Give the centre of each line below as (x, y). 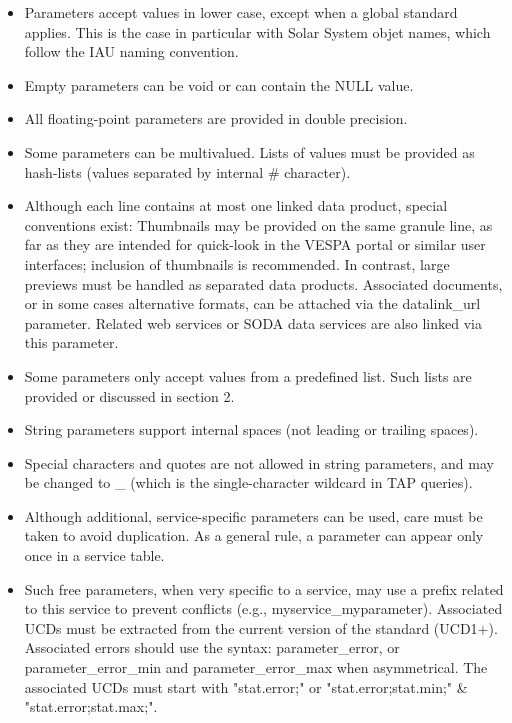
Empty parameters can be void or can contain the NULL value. (219, 84)
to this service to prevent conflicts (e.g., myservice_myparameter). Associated (263, 608)
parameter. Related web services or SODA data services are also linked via (253, 322)
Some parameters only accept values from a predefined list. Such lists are (248, 375)
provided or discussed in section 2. (129, 395)
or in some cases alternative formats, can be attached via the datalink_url (252, 303)
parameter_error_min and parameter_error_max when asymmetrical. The (256, 667)
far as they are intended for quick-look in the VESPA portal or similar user (255, 244)
